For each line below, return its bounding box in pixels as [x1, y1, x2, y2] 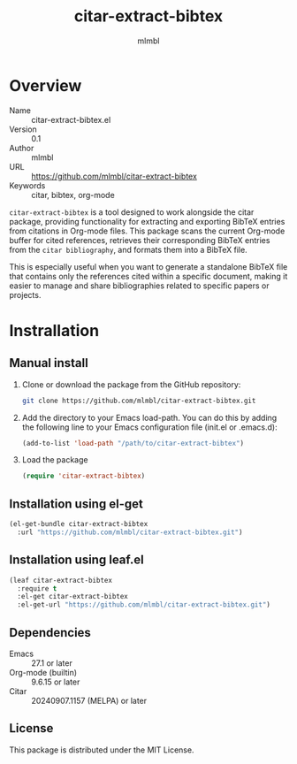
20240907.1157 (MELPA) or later [31, 696, 148, 706]
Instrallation [9, 320, 100, 340]
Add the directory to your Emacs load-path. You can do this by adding [21, 412, 278, 423]
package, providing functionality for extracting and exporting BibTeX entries [9, 216, 286, 226]
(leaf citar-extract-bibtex [9, 576, 113, 584]
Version [9, 124, 37, 134]
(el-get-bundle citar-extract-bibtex [9, 520, 148, 529]
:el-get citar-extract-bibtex [17, 592, 128, 601]
